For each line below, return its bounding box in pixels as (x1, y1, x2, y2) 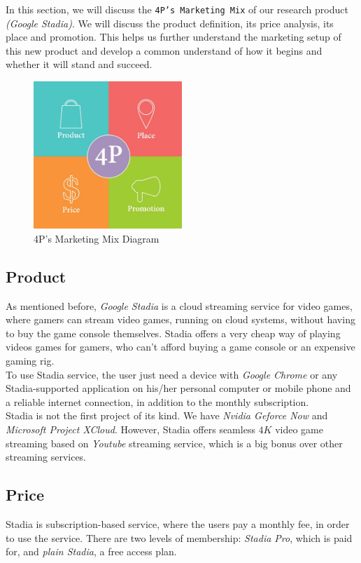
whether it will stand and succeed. (6, 57, 153, 72)
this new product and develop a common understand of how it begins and (6, 43, 323, 57)
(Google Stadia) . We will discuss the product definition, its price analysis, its (6, 15, 334, 30)
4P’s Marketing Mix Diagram (34, 231, 160, 245)
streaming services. (6, 449, 87, 464)
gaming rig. (6, 353, 55, 368)
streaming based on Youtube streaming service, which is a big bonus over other (6, 435, 343, 450)
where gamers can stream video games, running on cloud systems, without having (6, 312, 355, 327)
